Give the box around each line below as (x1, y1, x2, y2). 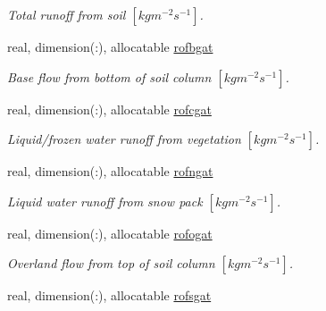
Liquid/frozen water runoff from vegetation (7, 130, 241, 148)
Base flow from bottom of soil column (7, 67, 212, 86)
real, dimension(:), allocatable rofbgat (7, 38, 213, 55)
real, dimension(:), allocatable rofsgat (7, 286, 212, 305)
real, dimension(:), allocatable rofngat (7, 162, 213, 181)
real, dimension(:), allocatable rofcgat (7, 99, 212, 118)
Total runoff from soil (7, 5, 126, 23)
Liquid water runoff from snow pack (7, 191, 203, 210)
